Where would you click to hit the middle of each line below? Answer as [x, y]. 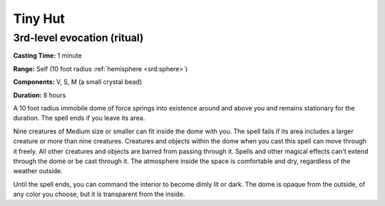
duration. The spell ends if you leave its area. [79, 118]
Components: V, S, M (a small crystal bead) [78, 82]
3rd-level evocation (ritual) [78, 38]
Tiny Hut [39, 19]
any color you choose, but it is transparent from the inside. [99, 194]
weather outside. [38, 171]
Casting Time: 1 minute [47, 56]
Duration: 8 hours [40, 95]
